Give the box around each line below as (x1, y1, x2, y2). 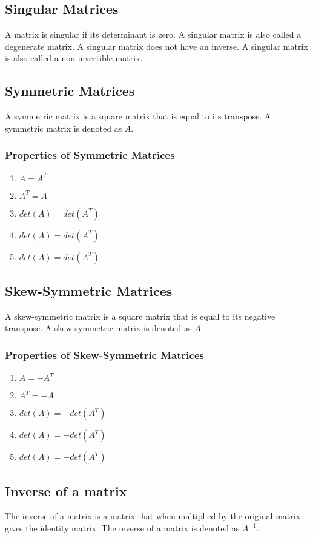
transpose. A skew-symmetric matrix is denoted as (5, 321, 192, 334)
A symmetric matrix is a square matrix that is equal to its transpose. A (5, 110, 271, 123)
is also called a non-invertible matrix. (5, 52, 143, 64)
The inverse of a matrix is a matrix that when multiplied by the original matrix (5, 509, 301, 522)
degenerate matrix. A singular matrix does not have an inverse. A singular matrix (5, 39, 308, 52)
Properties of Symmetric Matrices (5, 147, 175, 163)
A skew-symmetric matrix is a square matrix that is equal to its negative (5, 309, 275, 322)
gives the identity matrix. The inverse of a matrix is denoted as (5, 522, 240, 534)
